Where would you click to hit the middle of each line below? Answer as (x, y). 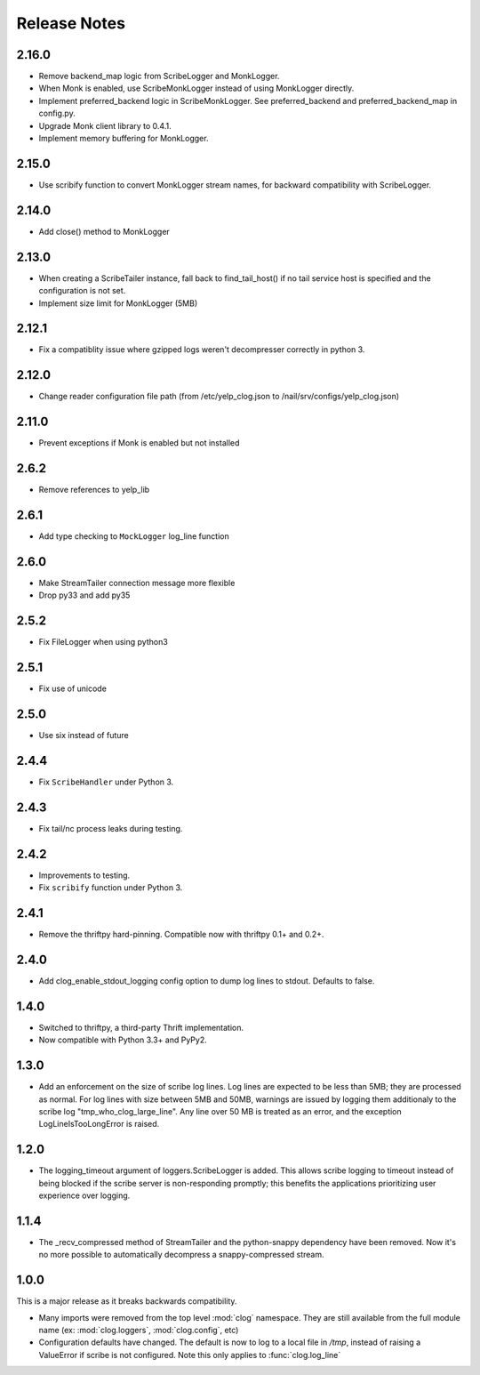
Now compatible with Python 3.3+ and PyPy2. (123, 1040)
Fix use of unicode (72, 688)
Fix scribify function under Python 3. (111, 888)
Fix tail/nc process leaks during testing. (111, 828)
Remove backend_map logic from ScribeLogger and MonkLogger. (159, 76)
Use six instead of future (84, 736)
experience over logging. (84, 1195)
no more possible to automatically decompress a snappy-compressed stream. (181, 1255)
